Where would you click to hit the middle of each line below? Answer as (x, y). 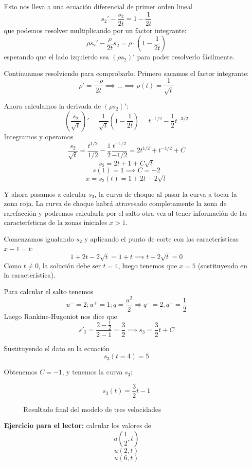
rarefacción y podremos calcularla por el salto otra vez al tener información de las (126, 213)
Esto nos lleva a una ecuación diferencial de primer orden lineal (98, 6)
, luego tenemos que (147, 265)
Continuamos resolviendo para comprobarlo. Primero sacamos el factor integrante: (126, 73)
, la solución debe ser (70, 265)
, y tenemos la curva (92, 372)
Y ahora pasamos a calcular (45, 194)
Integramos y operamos (39, 136)
